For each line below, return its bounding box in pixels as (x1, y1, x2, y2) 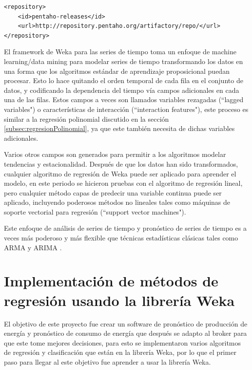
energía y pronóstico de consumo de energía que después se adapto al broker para (4, 328, 247, 338)
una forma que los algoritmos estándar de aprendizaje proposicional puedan (4, 65, 230, 76)
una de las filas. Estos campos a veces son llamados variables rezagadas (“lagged (4, 94, 244, 105)
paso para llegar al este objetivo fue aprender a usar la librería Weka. (4, 356, 211, 367)
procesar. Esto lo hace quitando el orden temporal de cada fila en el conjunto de (4, 75, 243, 86)
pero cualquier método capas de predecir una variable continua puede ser (4, 187, 222, 197)
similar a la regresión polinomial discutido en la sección (4, 113, 169, 124)
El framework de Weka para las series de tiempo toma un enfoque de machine (4, 46, 236, 57)
